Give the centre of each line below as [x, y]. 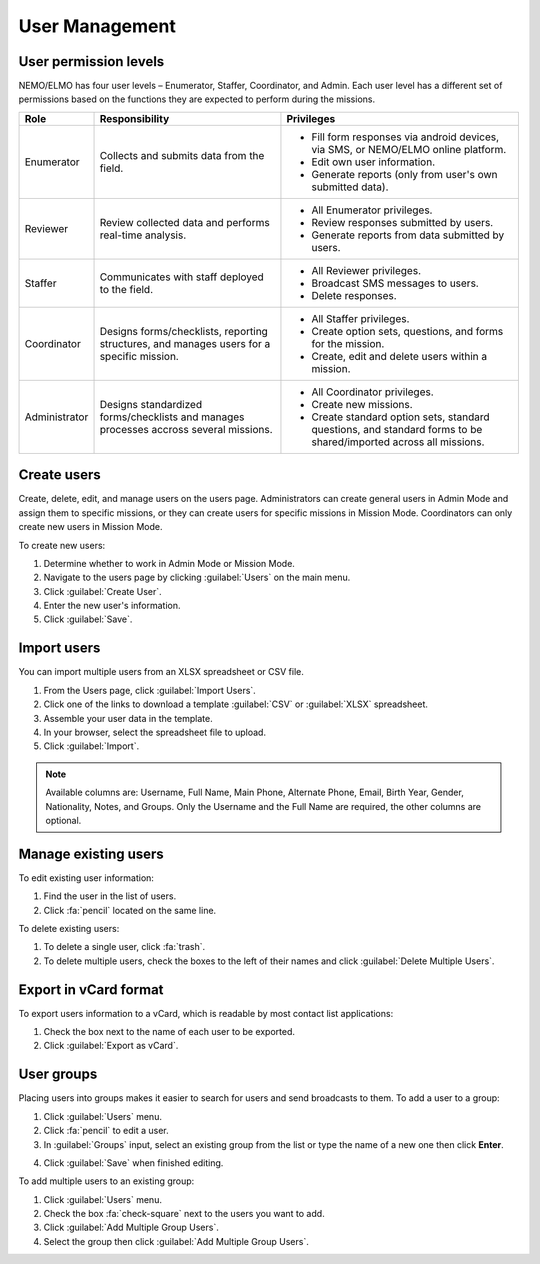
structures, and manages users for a [185, 343]
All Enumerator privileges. [372, 210]
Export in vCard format [91, 989]
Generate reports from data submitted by [408, 235]
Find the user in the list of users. [110, 896]
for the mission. [348, 343]
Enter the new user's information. [112, 606]
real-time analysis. [143, 235]
